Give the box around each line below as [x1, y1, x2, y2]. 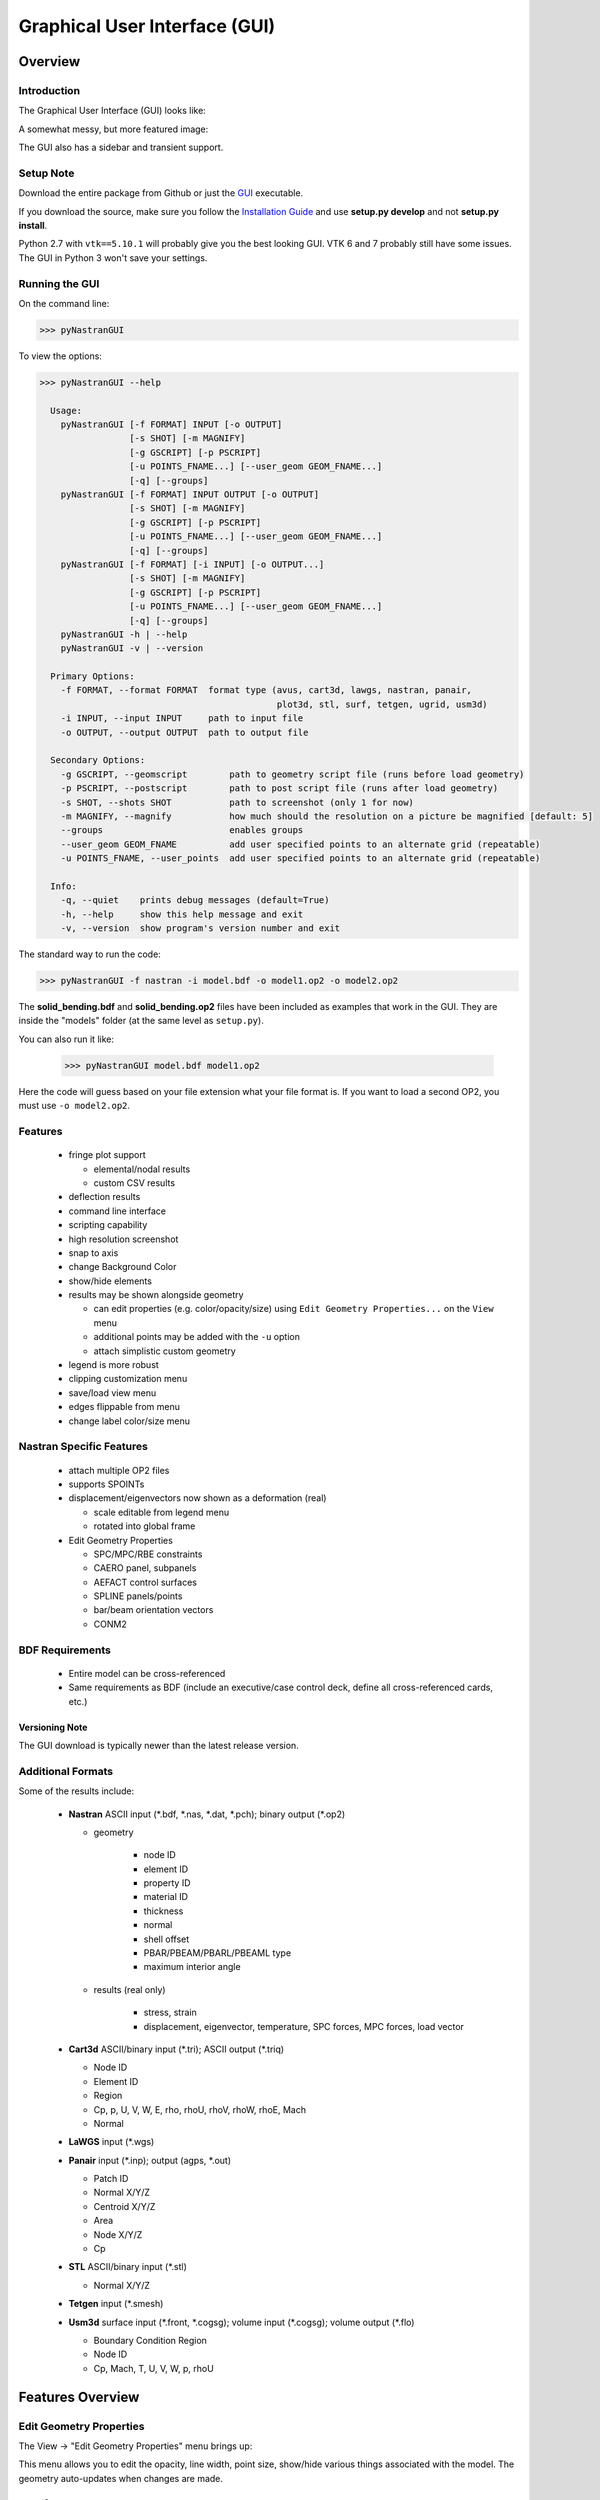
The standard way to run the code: [18, 948, 162, 960]
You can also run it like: [18, 1033, 115, 1045]
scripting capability [68, 1219, 148, 1231]
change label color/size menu [68, 1415, 190, 1427]
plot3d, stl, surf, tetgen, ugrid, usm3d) [276, 698, 489, 710]
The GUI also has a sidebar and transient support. [18, 141, 224, 154]
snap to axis [68, 1246, 119, 1259]
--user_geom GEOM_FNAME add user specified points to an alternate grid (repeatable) [60, 838, 541, 850]
